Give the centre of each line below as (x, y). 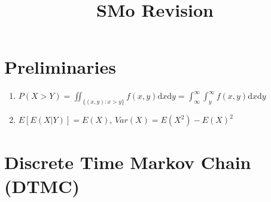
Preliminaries (60, 67)
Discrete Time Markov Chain (128, 162)
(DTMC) (42, 186)
